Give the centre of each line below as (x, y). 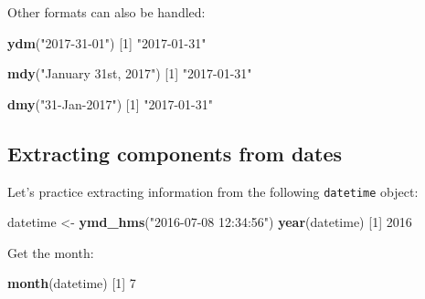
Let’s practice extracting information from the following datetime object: (213, 191)
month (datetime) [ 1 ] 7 (72, 283)
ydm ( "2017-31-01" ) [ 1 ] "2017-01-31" (107, 42)
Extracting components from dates (175, 153)
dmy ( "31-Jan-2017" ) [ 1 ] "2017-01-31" (111, 103)
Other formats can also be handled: (106, 12)
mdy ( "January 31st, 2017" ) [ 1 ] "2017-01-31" (130, 73)
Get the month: (51, 252)
